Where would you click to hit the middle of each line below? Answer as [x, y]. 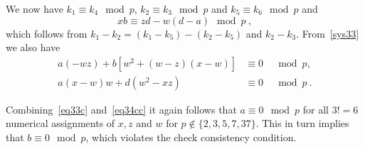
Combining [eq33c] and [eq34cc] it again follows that [121, 109]
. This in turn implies [302, 123]
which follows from [47, 33]
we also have [33, 47]
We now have [35, 9]
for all [316, 109]
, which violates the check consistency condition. [191, 137]
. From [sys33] [328, 33]
